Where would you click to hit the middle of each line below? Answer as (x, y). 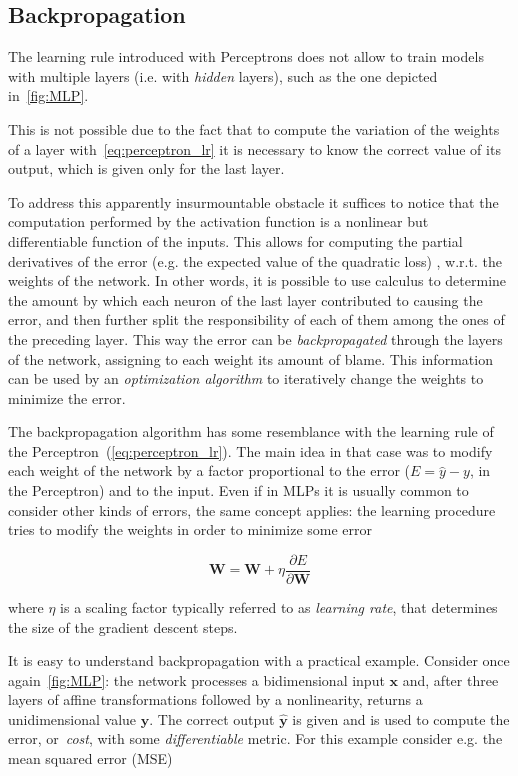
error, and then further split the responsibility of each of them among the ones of (256, 319)
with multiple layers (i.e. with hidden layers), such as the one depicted (223, 75)
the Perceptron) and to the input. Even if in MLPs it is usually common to (238, 490)
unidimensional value (72, 718)
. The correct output (212, 718)
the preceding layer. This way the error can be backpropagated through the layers (255, 338)
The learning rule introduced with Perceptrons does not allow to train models (246, 56)
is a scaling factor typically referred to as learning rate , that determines (279, 606)
